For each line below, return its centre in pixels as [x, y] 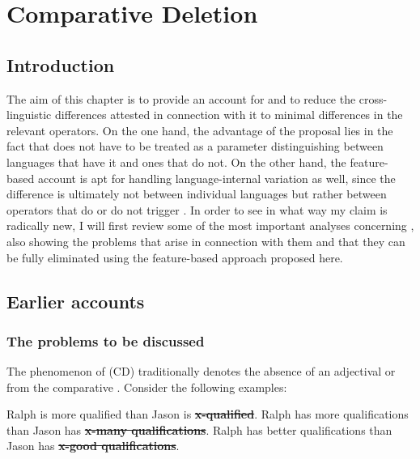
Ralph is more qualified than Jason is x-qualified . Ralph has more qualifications [208, 414]
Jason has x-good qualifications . [93, 446]
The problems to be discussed [106, 340]
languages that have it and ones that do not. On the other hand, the [176, 161]
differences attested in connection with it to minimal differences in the [229, 115]
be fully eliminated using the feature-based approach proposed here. [175, 257]
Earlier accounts [76, 301]
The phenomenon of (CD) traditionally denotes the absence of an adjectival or [201, 371]
